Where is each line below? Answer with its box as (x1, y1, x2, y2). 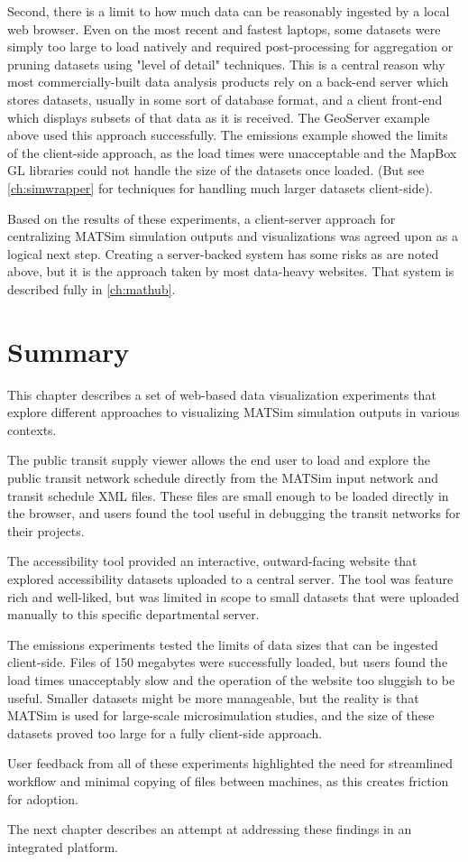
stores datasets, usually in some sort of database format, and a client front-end (7, 89, 443, 108)
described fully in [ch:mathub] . (7, 279, 176, 298)
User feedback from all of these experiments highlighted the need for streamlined (7, 754, 453, 773)
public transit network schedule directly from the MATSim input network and (7, 468, 438, 487)
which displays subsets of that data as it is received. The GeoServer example (7, 107, 430, 126)
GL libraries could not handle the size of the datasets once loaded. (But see (7, 161, 425, 180)
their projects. (7, 521, 85, 540)
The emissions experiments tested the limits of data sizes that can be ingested (7, 635, 438, 653)
